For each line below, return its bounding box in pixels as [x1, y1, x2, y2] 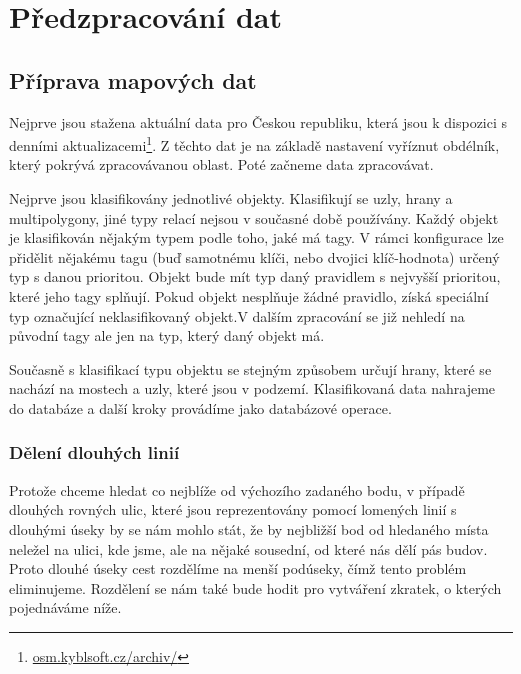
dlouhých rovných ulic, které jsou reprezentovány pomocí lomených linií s [9, 499, 457, 520]
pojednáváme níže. [9, 597, 122, 618]
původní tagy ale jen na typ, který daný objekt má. [9, 325, 325, 346]
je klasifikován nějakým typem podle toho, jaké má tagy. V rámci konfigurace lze [9, 227, 504, 248]
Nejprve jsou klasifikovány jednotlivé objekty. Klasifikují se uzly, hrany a [9, 188, 453, 209]
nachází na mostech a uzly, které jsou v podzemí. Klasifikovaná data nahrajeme [9, 378, 496, 399]
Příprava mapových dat [9, 64, 257, 95]
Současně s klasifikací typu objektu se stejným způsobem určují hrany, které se [9, 358, 492, 379]
